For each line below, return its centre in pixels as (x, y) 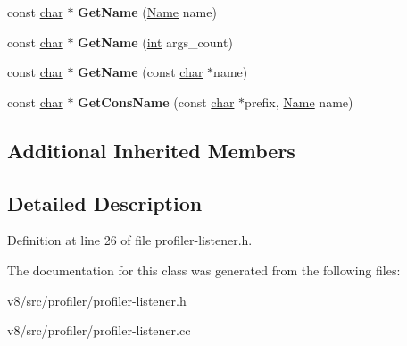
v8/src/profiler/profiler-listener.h (97, 300)
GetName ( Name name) (147, 12)
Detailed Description (105, 203)
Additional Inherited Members (151, 150)
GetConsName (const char (156, 101)
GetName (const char (141, 72)
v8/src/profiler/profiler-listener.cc (99, 330)
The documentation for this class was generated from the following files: (204, 270)
